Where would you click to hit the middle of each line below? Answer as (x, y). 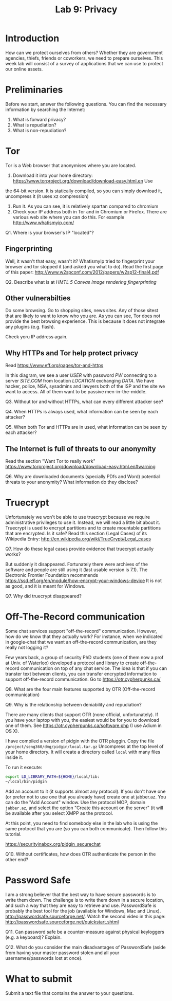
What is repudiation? (34, 125)
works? (13, 554)
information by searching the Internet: (45, 110)
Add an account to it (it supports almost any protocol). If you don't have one (85, 791)
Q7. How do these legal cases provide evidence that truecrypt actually (80, 549)
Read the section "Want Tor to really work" (51, 461)
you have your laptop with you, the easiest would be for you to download (82, 720)
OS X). (12, 731)
